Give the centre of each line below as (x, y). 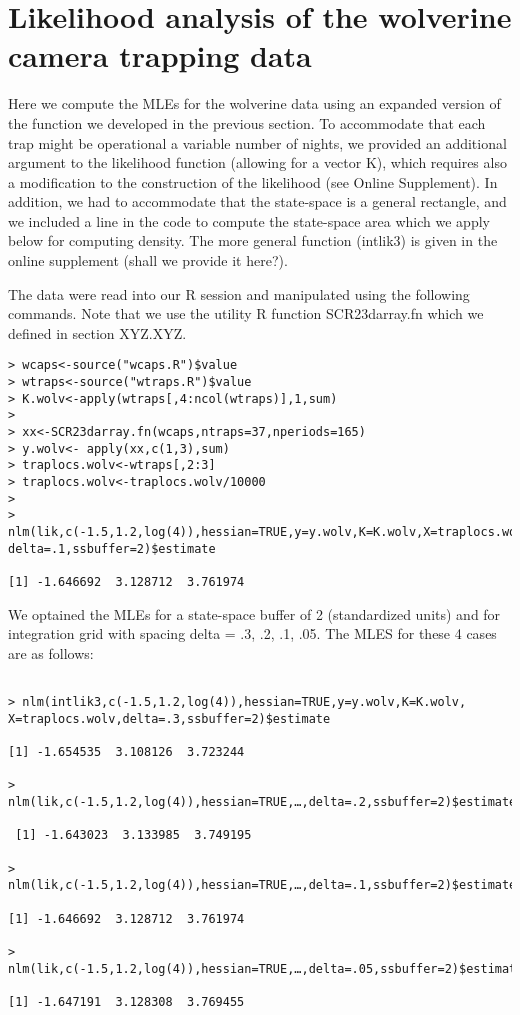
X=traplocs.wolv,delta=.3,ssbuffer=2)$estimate (169, 718)
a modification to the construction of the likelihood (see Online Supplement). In (253, 181)
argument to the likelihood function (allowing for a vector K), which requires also (257, 162)
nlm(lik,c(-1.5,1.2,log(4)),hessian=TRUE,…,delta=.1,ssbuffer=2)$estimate (262, 885)
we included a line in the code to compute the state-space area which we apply (249, 220)
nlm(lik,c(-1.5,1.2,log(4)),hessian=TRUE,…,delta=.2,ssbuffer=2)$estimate (262, 802)
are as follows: (51, 652)
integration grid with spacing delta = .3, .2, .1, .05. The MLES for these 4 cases (252, 633)
